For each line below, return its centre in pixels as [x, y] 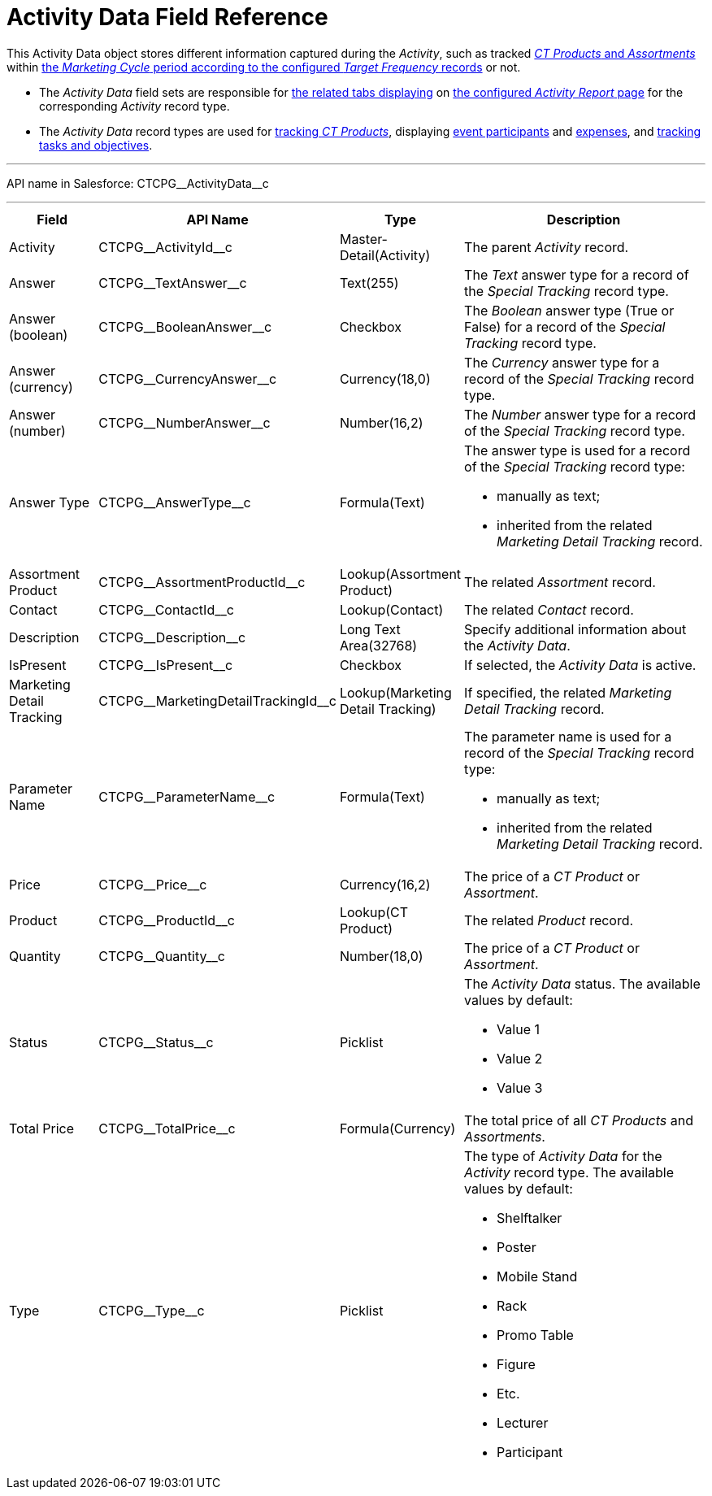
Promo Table [535, 1335]
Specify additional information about [575, 629]
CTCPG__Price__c [153, 884]
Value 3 [520, 1087]
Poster [517, 1247]
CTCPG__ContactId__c [166, 609]
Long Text [370, 629]
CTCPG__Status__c [156, 1042]
